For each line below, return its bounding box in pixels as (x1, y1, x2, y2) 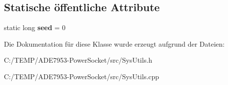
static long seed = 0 (4, 22, 66, 33)
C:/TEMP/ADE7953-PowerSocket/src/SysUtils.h (4, 55, 153, 65)
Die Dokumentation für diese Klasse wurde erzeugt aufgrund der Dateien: (4, 38, 225, 49)
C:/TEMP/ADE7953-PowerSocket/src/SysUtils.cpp (4, 71, 160, 81)
